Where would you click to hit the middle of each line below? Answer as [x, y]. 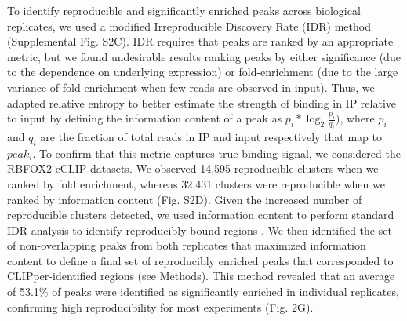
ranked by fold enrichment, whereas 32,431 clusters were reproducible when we [196, 183]
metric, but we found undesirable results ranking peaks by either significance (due [204, 56]
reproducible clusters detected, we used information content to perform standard [201, 215]
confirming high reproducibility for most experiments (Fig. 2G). [160, 306]
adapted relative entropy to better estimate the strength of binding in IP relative [202, 102]
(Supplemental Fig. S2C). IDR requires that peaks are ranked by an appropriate [200, 41]
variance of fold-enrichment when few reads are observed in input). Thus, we [191, 87]
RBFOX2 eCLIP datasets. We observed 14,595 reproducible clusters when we [193, 168]
